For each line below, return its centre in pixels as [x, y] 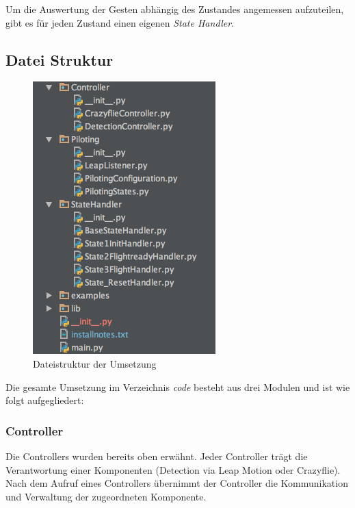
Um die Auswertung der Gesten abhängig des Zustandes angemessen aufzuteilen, [175, 9]
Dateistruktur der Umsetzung [95, 363]
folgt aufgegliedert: [45, 400]
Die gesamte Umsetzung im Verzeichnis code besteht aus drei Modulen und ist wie [178, 386]
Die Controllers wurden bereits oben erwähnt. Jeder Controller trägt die [157, 456]
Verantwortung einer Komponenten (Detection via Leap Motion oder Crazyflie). [173, 469]
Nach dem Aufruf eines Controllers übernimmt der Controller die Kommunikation [177, 483]
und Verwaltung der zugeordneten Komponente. [106, 496]
